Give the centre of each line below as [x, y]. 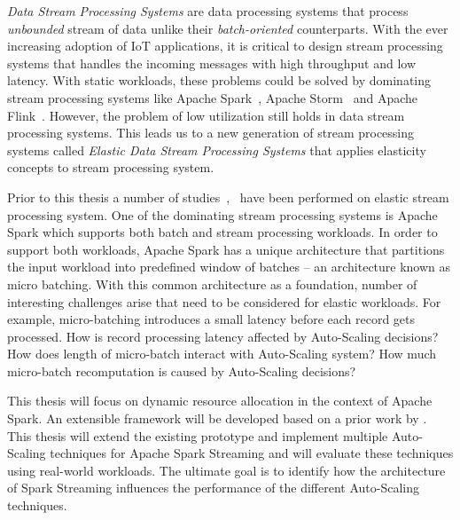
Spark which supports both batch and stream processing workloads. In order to [222, 232]
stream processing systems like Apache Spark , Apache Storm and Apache [212, 97]
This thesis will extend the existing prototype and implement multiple [198, 435]
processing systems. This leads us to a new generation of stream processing [211, 133]
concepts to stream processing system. [111, 167]
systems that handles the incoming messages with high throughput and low [212, 63]
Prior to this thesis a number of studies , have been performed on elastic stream [228, 197]
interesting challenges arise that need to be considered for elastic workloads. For [224, 301]
